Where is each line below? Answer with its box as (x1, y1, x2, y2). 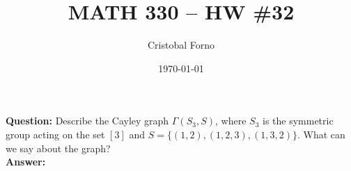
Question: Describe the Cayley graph (6, 113, 169, 128)
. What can (297, 127, 345, 141)
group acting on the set (6, 127, 105, 141)
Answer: (6, 154, 46, 169)
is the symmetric (262, 113, 334, 128)
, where (215, 113, 247, 128)
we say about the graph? (6, 140, 111, 155)
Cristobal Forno (147, 38, 215, 52)
